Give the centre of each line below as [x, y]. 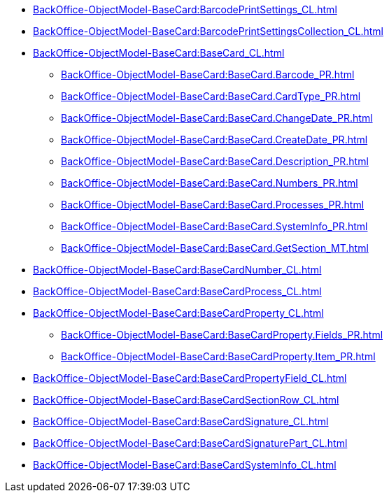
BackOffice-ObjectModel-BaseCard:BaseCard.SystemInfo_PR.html [214, 226]
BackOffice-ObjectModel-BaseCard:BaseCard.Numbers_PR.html [210, 183]
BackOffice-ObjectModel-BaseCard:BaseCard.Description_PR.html [215, 161]
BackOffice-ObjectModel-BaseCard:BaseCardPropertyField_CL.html [190, 378]
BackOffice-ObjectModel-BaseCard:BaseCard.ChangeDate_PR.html [217, 118]
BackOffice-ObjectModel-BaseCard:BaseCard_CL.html [159, 53]
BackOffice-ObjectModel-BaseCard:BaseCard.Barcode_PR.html [208, 74]
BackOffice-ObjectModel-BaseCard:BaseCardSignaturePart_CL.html [190, 443]
